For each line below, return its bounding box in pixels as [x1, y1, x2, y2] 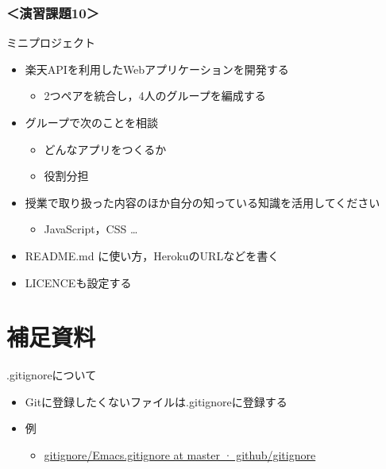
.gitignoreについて [6, 367, 97, 383]
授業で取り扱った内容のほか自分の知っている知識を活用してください [25, 194, 380, 210]
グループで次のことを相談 [25, 114, 158, 130]
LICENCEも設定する [25, 274, 132, 290]
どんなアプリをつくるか [44, 140, 167, 157]
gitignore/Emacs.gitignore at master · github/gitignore [44, 447, 316, 463]
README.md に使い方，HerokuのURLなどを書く [25, 247, 280, 263]
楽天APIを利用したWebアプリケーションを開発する [25, 60, 289, 77]
